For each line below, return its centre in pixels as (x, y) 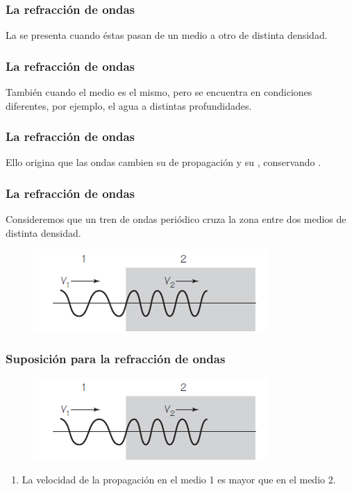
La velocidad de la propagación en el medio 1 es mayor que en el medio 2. (179, 479)
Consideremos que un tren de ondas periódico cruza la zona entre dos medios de (176, 219)
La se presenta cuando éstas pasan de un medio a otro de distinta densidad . (167, 35)
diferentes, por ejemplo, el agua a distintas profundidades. (129, 105)
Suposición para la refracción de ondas (116, 358)
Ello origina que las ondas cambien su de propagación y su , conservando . (164, 162)
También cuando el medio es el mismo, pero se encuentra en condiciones (159, 92)
